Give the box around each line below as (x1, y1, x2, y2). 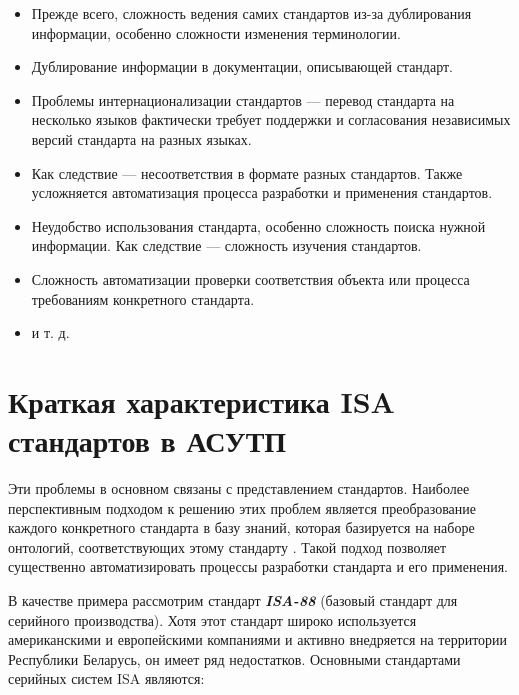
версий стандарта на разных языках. (31, 128, 252, 149)
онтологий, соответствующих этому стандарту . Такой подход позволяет (8, 536, 447, 557)
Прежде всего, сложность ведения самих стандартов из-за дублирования (31, 3, 472, 23)
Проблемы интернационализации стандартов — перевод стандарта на (31, 89, 455, 110)
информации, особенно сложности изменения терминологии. (31, 22, 401, 43)
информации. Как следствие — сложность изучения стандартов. (31, 235, 422, 256)
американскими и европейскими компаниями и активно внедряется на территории (8, 629, 508, 650)
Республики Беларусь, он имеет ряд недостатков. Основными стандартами (8, 648, 461, 669)
